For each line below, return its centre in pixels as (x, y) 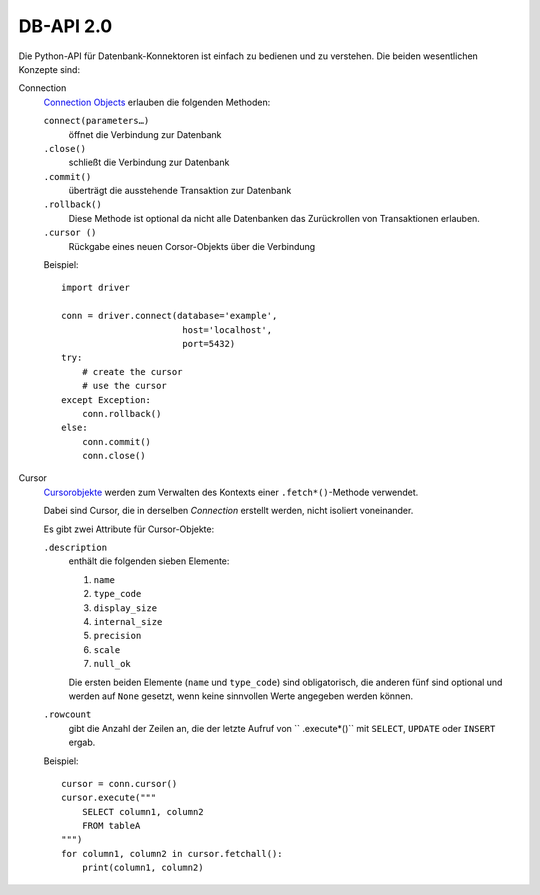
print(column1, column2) (142, 868)
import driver (95, 288)
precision (117, 636)
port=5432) (208, 343)
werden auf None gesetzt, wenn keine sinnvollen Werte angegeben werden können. (241, 696)
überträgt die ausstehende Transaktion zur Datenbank (180, 191)
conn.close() (113, 456)
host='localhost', (227, 329)
